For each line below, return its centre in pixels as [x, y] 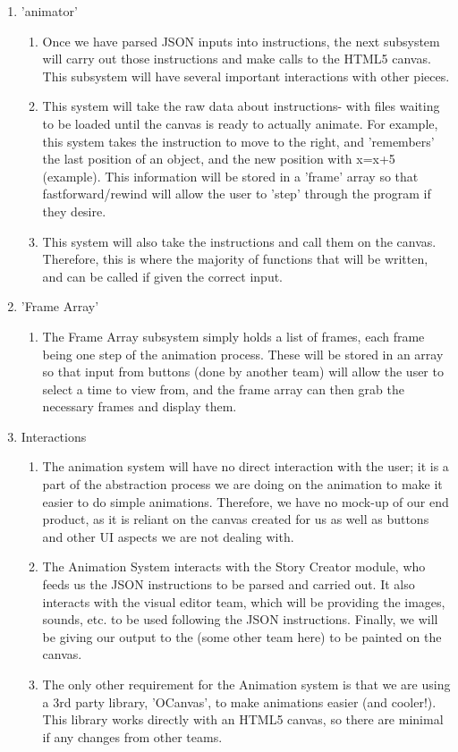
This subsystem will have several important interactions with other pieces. [246, 76]
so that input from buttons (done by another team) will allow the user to [243, 372]
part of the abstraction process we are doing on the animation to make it [242, 484]
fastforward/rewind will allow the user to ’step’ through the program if [237, 194]
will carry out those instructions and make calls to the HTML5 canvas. [237, 59]
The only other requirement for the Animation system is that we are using [246, 684]
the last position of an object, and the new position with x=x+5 [219, 159]
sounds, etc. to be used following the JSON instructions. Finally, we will [240, 619]
